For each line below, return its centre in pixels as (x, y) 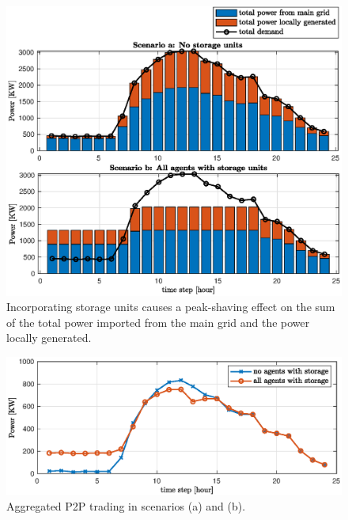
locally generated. (49, 338)
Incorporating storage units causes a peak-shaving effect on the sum (171, 307)
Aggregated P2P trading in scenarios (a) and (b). (126, 505)
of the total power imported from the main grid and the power (158, 322)
